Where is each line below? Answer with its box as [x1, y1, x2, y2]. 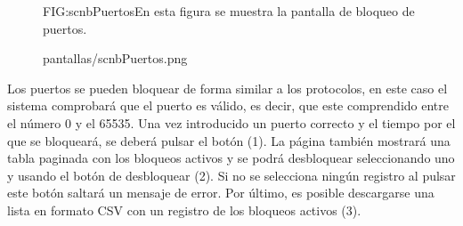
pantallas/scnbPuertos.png [43, 49, 188, 68]
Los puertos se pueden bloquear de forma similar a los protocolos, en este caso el [7, 78, 448, 97]
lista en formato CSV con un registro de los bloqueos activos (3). [7, 200, 361, 219]
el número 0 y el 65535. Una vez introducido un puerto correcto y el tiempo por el [7, 113, 456, 132]
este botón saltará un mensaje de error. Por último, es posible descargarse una [7, 183, 435, 202]
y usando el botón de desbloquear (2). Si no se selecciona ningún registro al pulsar [7, 165, 456, 184]
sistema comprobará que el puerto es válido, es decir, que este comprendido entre [7, 96, 450, 115]
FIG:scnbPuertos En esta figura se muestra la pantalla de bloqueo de [43, 2, 415, 20]
